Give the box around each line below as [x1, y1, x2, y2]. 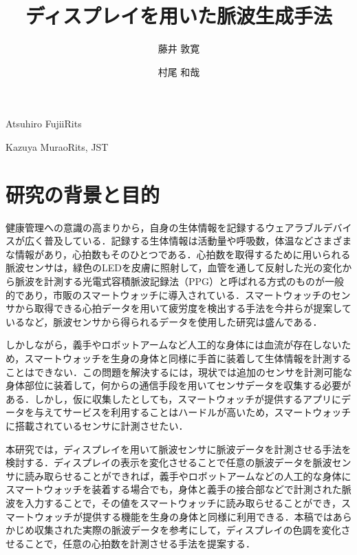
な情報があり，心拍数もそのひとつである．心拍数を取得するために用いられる [6, 247, 351, 261]
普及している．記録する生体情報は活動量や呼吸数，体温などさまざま [43, 233, 352, 248]
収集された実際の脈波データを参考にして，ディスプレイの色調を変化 [34, 523, 341, 537]
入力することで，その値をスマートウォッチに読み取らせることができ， [24, 495, 341, 510]
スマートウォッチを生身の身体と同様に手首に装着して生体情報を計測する [24, 350, 351, 365]
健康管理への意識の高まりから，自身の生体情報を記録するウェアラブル [6, 220, 323, 234]
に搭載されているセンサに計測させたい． [6, 418, 188, 432]
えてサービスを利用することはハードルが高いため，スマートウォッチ [43, 405, 351, 419]
